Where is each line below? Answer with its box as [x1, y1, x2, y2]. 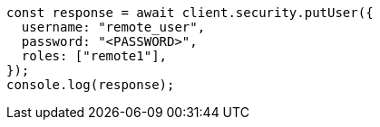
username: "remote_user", [21, 20, 206, 34]
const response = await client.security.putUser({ [6, 5, 374, 20]
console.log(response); [6, 77, 175, 92]
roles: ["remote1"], [21, 49, 168, 63]
